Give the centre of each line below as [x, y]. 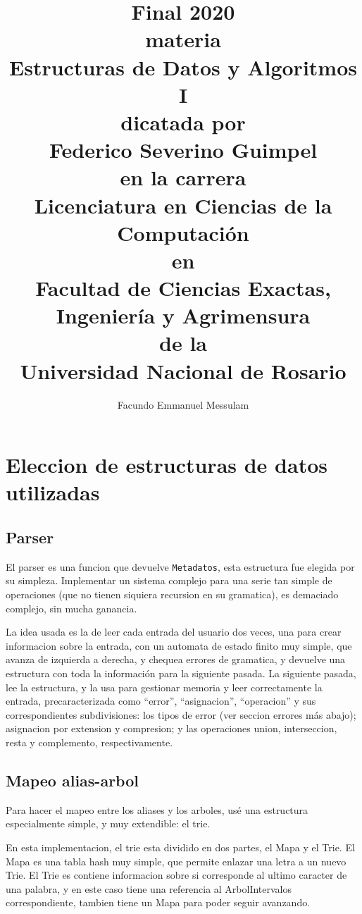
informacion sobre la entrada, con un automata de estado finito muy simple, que [179, 645]
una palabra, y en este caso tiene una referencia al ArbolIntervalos [149, 888]
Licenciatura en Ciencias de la [183, 205]
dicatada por [183, 122]
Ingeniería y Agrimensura [183, 315]
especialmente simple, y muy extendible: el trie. [108, 823]
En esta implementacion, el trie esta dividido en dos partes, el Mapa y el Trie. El [180, 847]
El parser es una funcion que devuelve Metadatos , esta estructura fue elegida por [180, 566]
